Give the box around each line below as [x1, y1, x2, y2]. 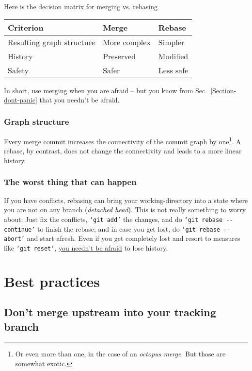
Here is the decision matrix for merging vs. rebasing [4, 1, 158, 11]
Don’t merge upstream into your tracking [4, 304, 216, 320]
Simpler [158, 36, 185, 48]
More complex [103, 36, 151, 48]
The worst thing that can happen [4, 176, 137, 188]
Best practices [4, 271, 100, 291]
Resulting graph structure [8, 36, 95, 48]
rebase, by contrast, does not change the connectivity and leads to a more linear [4, 146, 242, 156]
